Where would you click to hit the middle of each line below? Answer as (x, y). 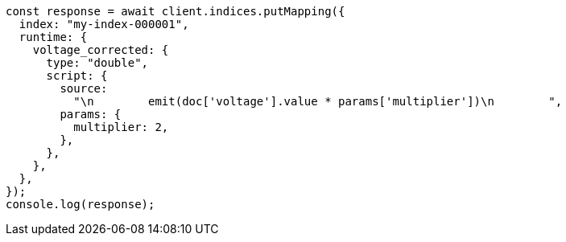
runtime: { (53, 37)
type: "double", (97, 63)
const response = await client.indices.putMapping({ (176, 11)
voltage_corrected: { (101, 50)
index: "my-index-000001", (104, 24)
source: (84, 88)
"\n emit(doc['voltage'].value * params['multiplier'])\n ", (318, 101)
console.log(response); (81, 204)
